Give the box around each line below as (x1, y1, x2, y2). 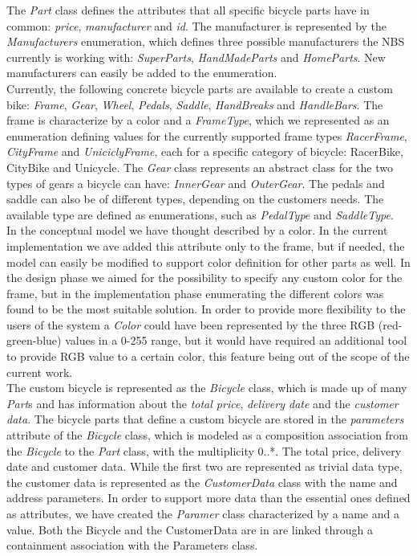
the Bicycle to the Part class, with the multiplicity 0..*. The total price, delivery (6, 442, 402, 459)
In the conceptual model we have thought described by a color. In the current (6, 222, 388, 239)
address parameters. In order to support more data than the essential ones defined (6, 489, 411, 506)
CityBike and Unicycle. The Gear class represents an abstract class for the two (6, 158, 393, 175)
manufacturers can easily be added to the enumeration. (6, 64, 277, 81)
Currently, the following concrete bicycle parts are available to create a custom (6, 80, 393, 96)
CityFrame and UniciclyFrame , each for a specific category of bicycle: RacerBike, (6, 143, 403, 160)
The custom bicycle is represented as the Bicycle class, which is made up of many (6, 379, 407, 396)
